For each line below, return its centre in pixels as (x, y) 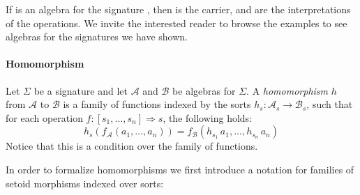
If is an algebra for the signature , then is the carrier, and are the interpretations (178, 9)
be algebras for (204, 90)
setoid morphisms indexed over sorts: (85, 183)
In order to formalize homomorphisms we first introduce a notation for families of (180, 169)
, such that (330, 104)
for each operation (44, 117)
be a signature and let (81, 90)
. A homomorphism (287, 90)
